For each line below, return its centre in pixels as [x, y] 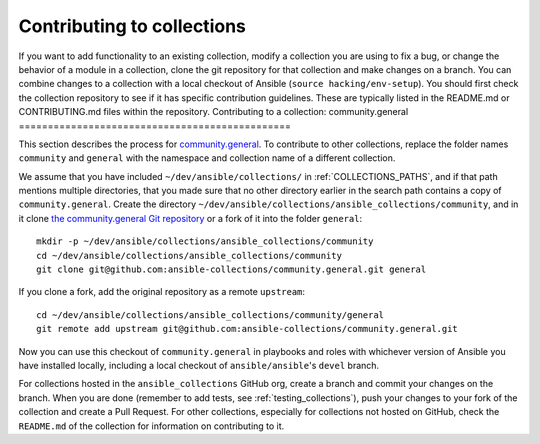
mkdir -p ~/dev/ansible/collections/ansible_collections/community [205, 241]
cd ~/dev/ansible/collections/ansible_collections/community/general [210, 314]
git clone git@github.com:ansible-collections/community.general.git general [231, 269]
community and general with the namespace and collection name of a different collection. [207, 158]
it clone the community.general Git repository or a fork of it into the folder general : [190, 218]
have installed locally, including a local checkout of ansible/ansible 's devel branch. [199, 365]
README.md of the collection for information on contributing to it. [151, 426]
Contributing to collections [132, 26]
